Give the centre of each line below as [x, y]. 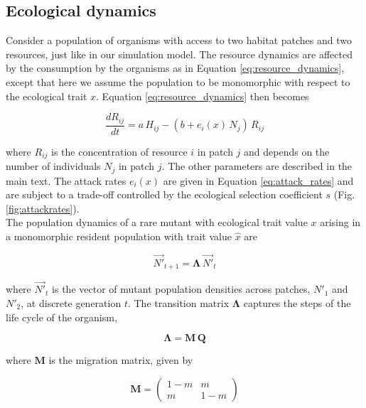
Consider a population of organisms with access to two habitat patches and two [179, 40]
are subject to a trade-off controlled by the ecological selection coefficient [164, 194]
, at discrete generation [71, 303]
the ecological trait [47, 96]
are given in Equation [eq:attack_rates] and [258, 180]
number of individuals [53, 166]
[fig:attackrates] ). [43, 208]
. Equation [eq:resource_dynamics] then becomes [203, 96]
